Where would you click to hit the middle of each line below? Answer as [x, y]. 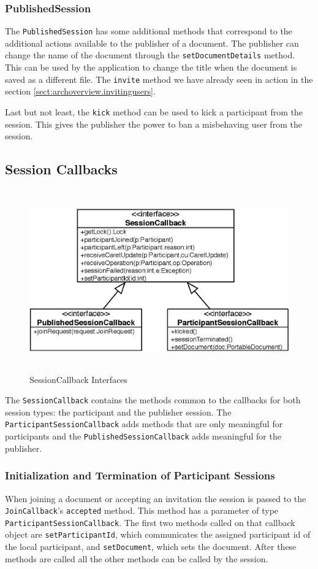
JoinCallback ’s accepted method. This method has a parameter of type [142, 510]
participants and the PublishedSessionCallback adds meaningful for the [143, 436]
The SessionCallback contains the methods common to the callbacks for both [153, 400]
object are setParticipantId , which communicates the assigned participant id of [158, 534]
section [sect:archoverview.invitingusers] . [80, 91]
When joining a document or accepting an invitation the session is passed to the [156, 498]
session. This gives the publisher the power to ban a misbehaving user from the [153, 124]
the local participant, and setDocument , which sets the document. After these [151, 547]
